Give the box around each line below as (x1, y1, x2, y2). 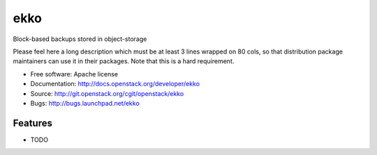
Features (13, 117, 52, 129)
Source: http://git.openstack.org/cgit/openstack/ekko (30, 89, 184, 97)
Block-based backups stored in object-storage (13, 35, 147, 43)
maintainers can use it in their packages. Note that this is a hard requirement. (13, 57, 235, 65)
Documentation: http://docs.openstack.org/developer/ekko (30, 80, 200, 88)
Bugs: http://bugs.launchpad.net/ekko (30, 99, 140, 107)
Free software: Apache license (30, 70, 119, 78)
